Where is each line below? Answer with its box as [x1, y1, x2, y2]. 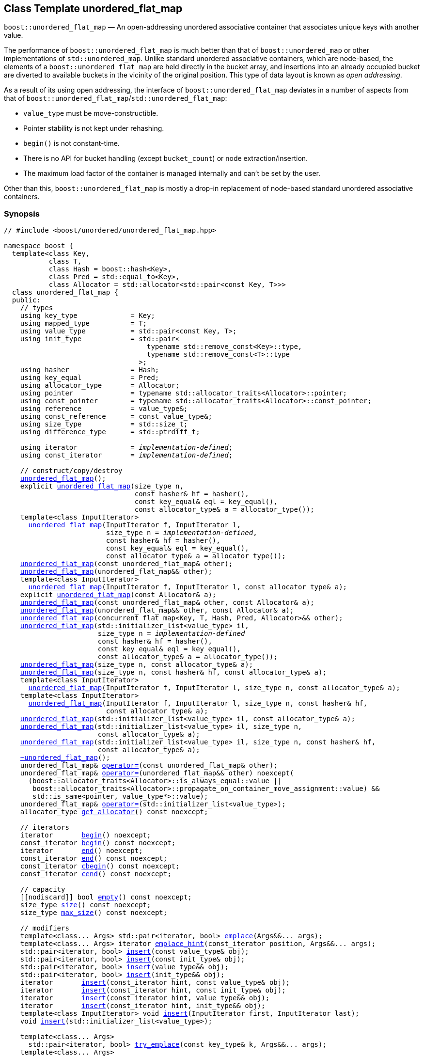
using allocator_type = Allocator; [20, 381, 180, 390]
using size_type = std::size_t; [20, 420, 188, 428]
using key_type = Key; [20, 312, 155, 320]
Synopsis [4, 208, 40, 219]
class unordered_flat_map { [12, 288, 119, 297]
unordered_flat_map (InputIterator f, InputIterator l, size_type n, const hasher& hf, [28, 699, 368, 708]
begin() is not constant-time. [23, 139, 120, 148]
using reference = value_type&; [20, 405, 188, 413]
